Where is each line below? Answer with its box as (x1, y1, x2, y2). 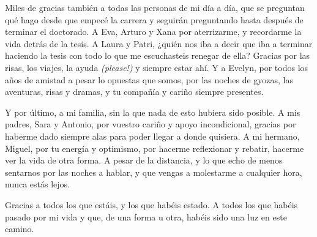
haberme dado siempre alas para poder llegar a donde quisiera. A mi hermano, (5, 129, 300, 142)
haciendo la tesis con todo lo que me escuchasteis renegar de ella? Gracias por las (5, 49, 310, 62)
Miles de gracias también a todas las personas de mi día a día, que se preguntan (5, 1, 305, 13)
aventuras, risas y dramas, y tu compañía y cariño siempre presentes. (5, 85, 264, 98)
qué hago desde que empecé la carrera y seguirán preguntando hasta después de (5, 13, 304, 26)
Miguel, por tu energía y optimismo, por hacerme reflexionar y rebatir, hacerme (5, 141, 304, 154)
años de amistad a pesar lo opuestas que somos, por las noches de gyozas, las (5, 73, 294, 86)
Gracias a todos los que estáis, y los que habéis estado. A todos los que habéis (5, 198, 298, 211)
